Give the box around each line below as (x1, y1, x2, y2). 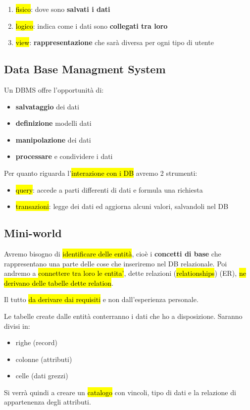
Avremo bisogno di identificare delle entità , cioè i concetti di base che (4, 248, 221, 258)
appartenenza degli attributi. (4, 397, 91, 407)
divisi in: (4, 320, 30, 331)
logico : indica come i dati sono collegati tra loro (15, 20, 168, 31)
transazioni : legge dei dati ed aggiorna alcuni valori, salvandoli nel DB (15, 201, 229, 211)
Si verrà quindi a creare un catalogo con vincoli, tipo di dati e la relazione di (4, 387, 236, 397)
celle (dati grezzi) (15, 370, 68, 381)
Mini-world (4, 225, 62, 241)
